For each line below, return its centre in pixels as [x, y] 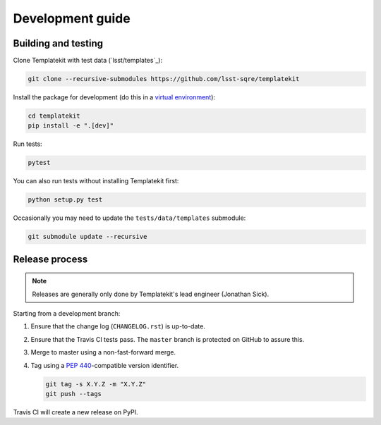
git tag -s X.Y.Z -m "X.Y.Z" [96, 384]
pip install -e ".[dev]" [71, 126]
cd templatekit [54, 116]
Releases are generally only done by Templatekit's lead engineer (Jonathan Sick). [151, 294]
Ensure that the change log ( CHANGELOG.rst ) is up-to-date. [118, 326]
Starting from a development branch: [67, 314]
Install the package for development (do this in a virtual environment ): [114, 97]
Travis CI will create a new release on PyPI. [75, 412]
